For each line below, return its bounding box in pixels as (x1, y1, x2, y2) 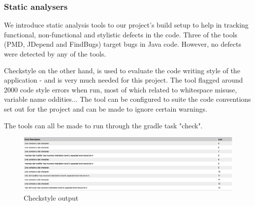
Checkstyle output (24, 192, 79, 203)
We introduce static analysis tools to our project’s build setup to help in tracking (4, 20, 249, 30)
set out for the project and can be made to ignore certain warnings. (4, 103, 207, 114)
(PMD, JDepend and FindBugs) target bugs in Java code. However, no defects (4, 39, 241, 49)
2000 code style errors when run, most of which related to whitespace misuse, (4, 84, 237, 94)
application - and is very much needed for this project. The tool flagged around (4, 75, 243, 85)
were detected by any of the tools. (4, 49, 106, 59)
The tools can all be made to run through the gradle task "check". (4, 120, 203, 130)
